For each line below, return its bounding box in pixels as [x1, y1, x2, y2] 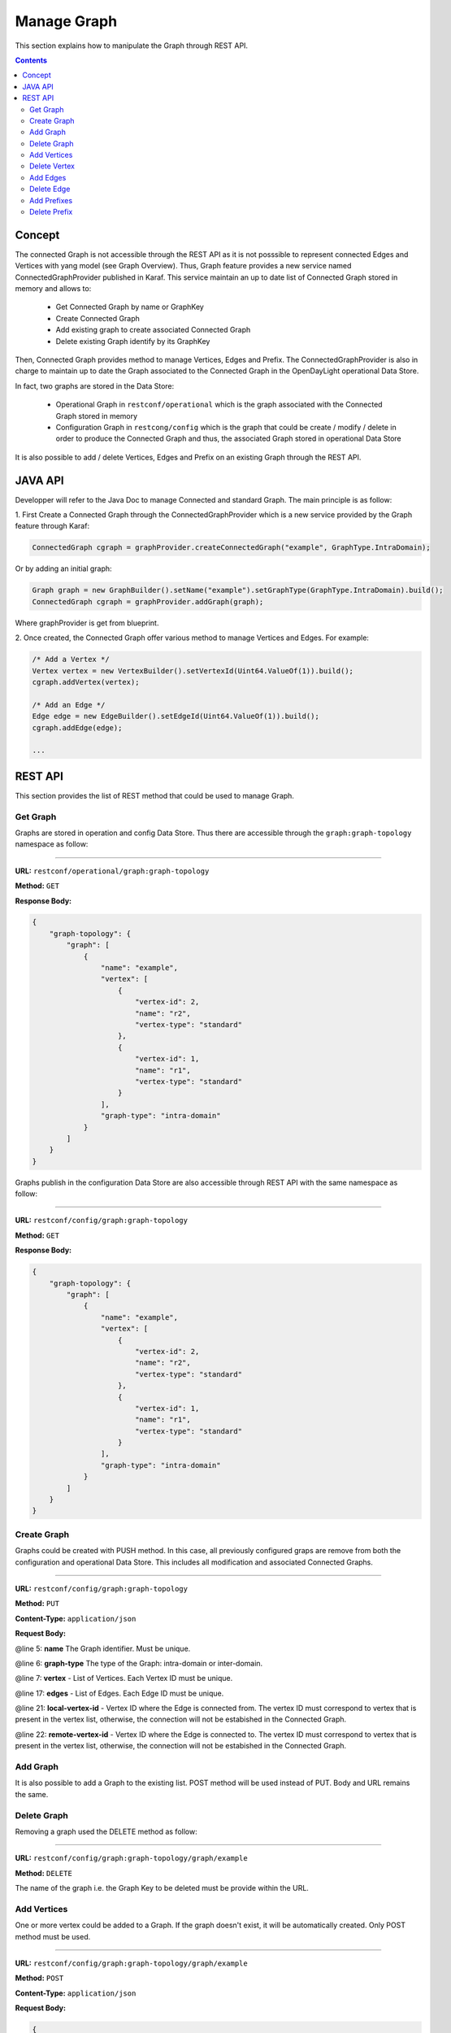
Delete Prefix [29, 207, 73, 217]
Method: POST [15, 1973, 64, 1983]
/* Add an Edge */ [32, 700, 106, 709]
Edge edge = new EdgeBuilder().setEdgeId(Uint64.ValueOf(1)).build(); [32, 712, 320, 721]
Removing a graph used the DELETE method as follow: [15, 1826, 198, 1836]
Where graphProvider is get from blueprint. [15, 618, 159, 628]
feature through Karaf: [15, 521, 89, 531]
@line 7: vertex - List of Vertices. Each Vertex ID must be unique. [15, 1674, 233, 1683]
